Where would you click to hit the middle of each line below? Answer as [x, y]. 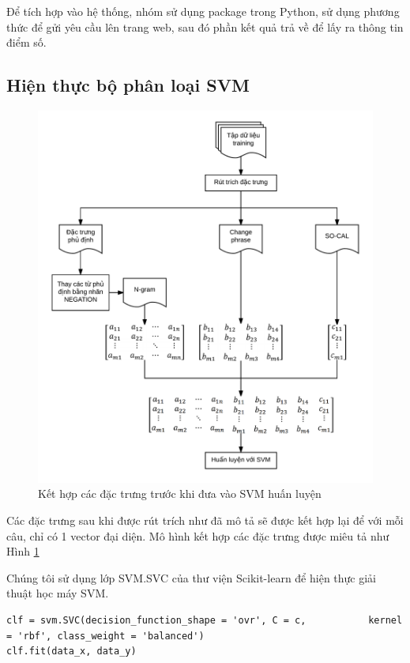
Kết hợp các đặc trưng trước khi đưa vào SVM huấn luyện [180, 493]
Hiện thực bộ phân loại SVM [128, 85]
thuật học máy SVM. [58, 593]
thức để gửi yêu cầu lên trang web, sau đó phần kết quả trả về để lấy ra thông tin [205, 26]
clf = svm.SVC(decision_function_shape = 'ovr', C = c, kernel [205, 621]
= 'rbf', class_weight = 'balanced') [105, 636]
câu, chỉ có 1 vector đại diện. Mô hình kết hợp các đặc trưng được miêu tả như [198, 535]
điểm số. [26, 42]
